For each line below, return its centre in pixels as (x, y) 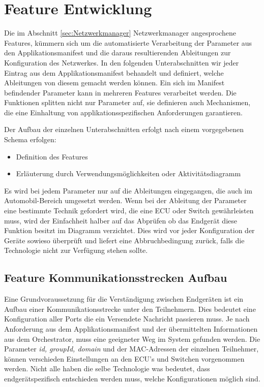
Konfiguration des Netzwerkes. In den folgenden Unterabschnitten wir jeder (122, 62)
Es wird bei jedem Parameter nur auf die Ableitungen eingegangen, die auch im (128, 190)
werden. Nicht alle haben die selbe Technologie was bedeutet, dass (107, 368)
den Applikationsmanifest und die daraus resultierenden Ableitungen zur (118, 53)
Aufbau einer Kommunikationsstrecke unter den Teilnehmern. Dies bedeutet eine (130, 309)
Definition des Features (52, 156)
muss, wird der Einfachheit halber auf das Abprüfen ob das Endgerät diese (121, 220)
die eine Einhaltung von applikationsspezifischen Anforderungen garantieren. (123, 112)
